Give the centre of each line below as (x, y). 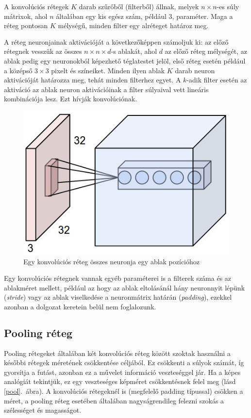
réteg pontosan (26, 25)
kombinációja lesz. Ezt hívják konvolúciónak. (71, 99)
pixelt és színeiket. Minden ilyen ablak (108, 70)
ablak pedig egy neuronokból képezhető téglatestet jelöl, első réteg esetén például (125, 60)
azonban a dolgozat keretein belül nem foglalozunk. (80, 306)
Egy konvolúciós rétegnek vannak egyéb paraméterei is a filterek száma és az (118, 278)
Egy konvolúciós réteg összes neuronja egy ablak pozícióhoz (112, 262)
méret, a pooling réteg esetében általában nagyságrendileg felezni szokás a (114, 400)
